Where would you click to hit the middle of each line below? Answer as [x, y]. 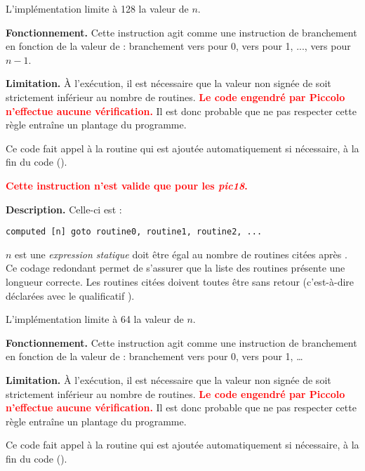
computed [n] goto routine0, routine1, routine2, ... [134, 232]
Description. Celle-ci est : [64, 209]
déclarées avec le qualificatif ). [70, 295]
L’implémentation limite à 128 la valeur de [97, 8]
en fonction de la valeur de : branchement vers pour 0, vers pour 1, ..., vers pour [178, 46]
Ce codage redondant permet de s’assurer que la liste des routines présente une [175, 268]
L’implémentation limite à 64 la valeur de [95, 319]
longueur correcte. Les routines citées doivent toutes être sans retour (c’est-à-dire [180, 281]
